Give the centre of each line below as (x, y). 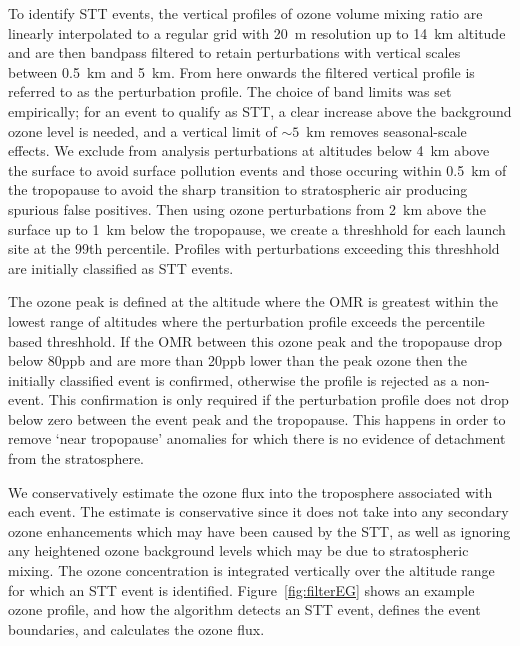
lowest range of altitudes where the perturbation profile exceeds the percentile (246, 320)
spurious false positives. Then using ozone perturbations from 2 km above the (247, 208)
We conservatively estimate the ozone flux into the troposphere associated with (250, 491)
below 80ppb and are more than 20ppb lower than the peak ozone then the (238, 360)
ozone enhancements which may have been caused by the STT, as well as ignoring (259, 530)
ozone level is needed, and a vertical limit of (142, 130)
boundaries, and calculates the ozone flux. (136, 628)
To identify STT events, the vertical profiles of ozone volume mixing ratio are (245, 13)
